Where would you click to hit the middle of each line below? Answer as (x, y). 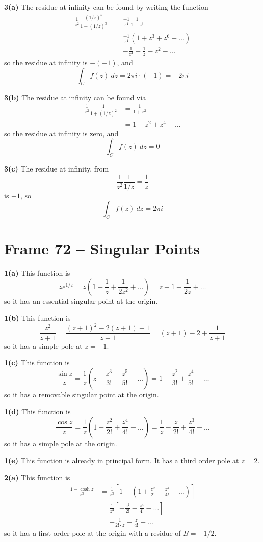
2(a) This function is (37, 478)
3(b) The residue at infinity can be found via (75, 97)
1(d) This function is (37, 411)
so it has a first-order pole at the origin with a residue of (93, 533)
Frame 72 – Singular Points (102, 249)
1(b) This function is (37, 318)
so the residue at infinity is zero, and (61, 133)
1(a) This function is (37, 273)
